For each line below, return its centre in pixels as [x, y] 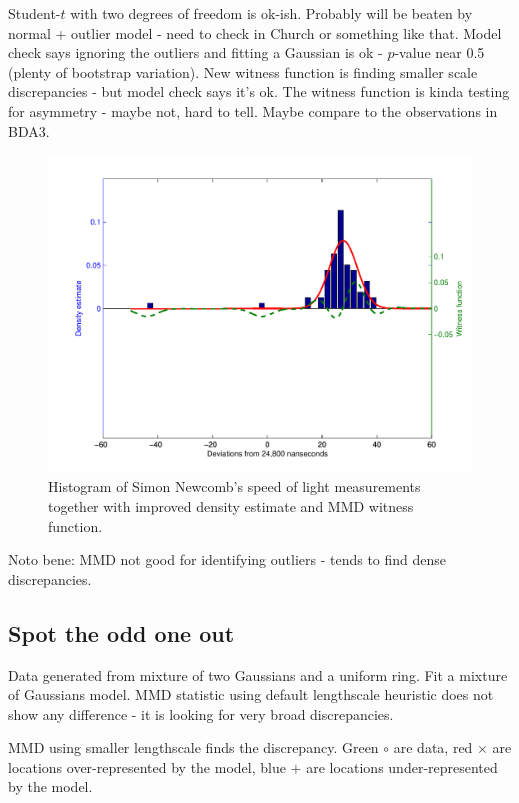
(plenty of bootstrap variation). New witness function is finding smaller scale [243, 71]
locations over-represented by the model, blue [147, 766]
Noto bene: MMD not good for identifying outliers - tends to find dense [227, 559]
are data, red [433, 747]
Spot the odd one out [121, 632]
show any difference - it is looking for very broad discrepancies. [201, 713]
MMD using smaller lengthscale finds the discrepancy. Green [193, 747]
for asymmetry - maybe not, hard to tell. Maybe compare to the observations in [253, 110]
